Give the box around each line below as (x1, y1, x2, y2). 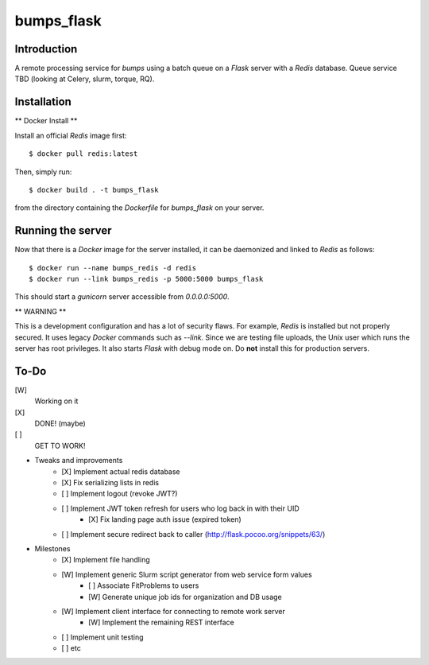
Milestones (34, 543, 71, 553)
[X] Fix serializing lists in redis (61, 477, 159, 487)
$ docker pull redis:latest (29, 150, 138, 158)
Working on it (34, 396, 79, 406)
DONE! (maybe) (34, 418, 87, 429)
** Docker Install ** (14, 116, 78, 126)
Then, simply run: (14, 167, 72, 177)
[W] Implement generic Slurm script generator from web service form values (61, 570, 313, 579)
